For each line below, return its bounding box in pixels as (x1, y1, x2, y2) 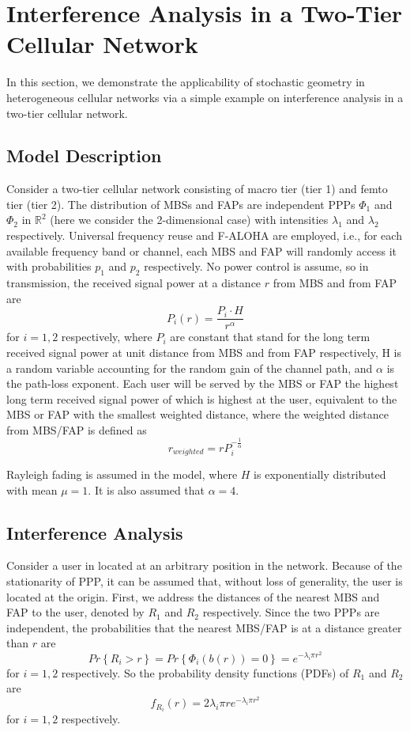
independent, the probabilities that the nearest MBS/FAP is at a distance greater (6, 619, 402, 635)
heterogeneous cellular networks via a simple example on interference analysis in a (6, 89, 404, 105)
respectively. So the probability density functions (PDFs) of (61, 664, 349, 681)
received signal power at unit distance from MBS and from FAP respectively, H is (6, 343, 402, 360)
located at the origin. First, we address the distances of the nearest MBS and (6, 588, 380, 605)
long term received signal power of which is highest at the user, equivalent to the (6, 390, 397, 407)
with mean (6, 481, 58, 498)
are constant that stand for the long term (170, 328, 371, 345)
